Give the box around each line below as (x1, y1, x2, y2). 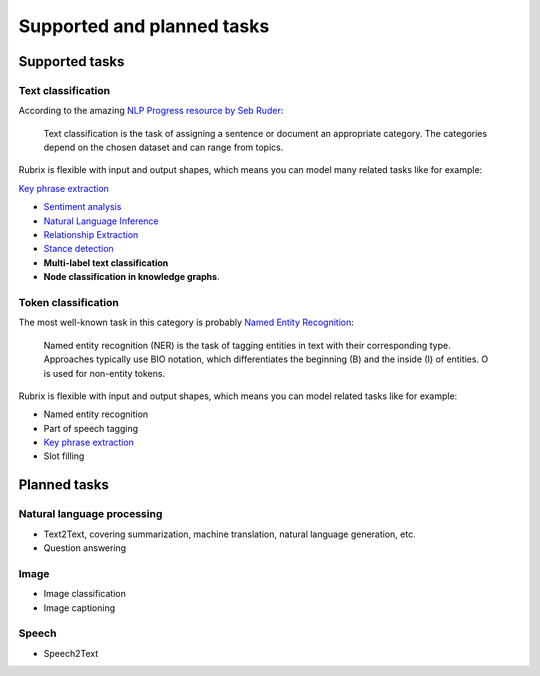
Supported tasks (18, 53, 125, 70)
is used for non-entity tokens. (43, 367, 165, 379)
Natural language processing (18, 507, 163, 521)
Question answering (43, 542, 127, 554)
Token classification (18, 295, 119, 309)
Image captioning (43, 601, 116, 614)
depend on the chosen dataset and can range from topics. (43, 141, 284, 154)
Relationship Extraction (43, 229, 139, 241)
